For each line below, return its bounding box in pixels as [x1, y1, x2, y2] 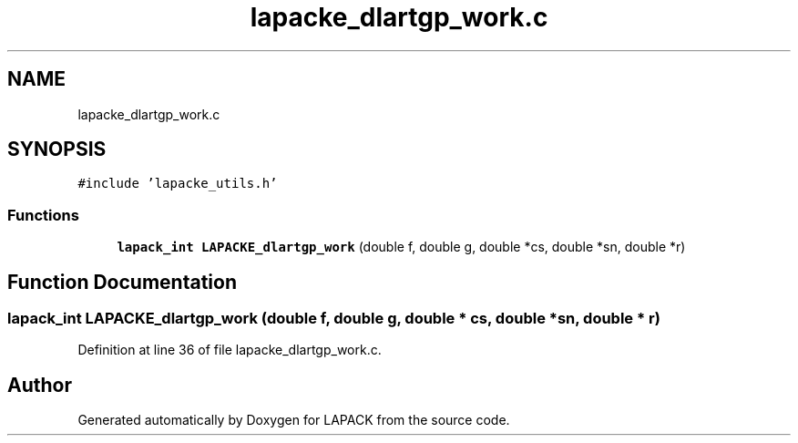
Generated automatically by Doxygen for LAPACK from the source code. [77, 412, 510, 428]
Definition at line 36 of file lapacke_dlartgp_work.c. [77, 342, 382, 358]
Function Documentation [7, 270, 237, 294]
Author [7, 373, 72, 397]
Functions [7, 205, 79, 224]
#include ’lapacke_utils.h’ [77, 176, 278, 191]
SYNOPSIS [7, 138, 107, 161]
